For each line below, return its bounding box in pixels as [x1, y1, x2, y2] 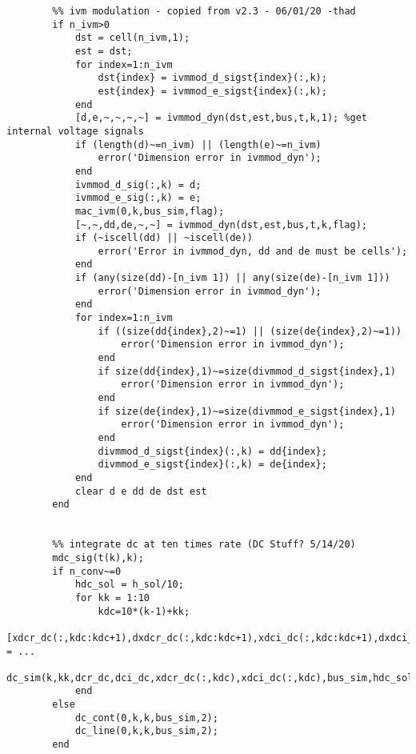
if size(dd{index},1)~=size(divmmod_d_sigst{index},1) [98, 365, 396, 377]
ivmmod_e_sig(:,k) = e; [74, 192, 202, 204]
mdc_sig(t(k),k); [52, 551, 144, 563]
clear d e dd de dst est [74, 485, 207, 497]
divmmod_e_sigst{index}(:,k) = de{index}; [98, 459, 327, 471]
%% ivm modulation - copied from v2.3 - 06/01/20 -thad [52, 6, 356, 17]
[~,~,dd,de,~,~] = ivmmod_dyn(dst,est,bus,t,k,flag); [74, 219, 368, 231]
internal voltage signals [6, 125, 144, 137]
